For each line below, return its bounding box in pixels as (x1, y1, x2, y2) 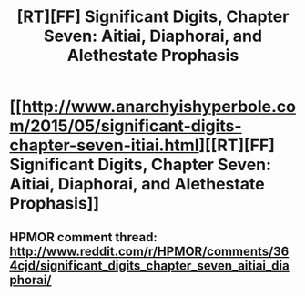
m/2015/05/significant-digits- (9, 116, 243, 137)
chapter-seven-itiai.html (9, 135, 199, 156)
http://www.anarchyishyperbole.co (21, 97, 296, 117)
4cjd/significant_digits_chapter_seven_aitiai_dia (9, 258, 290, 273)
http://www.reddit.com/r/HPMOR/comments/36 (9, 243, 290, 259)
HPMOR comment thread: (9, 230, 158, 245)
